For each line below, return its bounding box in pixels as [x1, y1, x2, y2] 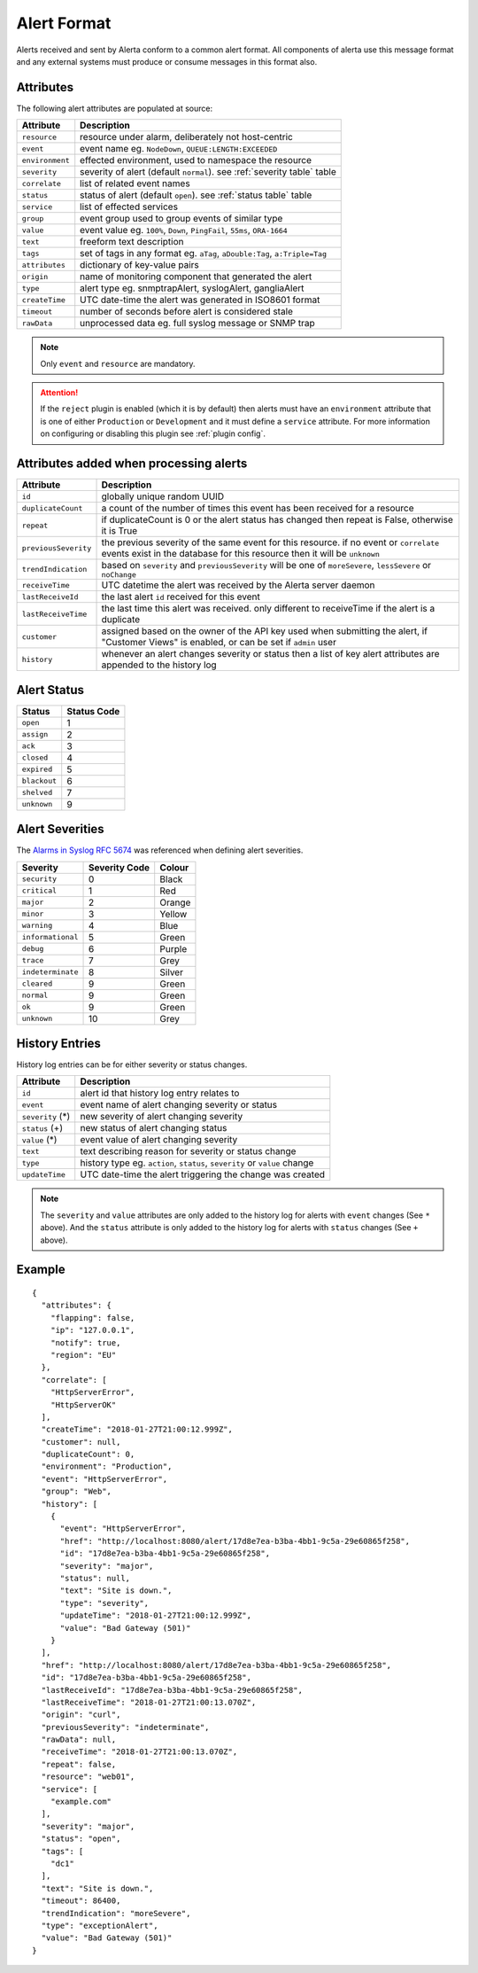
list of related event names [80, 177, 190, 190]
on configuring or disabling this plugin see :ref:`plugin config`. [40, 428, 266, 439]
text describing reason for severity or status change [80, 1145, 297, 1158]
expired [21, 765, 53, 775]
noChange [101, 570, 137, 580]
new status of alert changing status [80, 1122, 227, 1135]
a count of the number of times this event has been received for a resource [101, 502, 414, 514]
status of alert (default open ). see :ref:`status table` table [80, 189, 312, 201]
